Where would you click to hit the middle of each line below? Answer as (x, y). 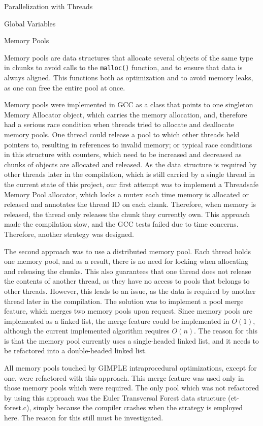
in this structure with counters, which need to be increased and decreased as (123, 154)
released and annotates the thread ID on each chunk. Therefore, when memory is (130, 204)
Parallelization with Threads (48, 6)
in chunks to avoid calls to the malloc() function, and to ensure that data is (123, 67)
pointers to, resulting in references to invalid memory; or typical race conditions (128, 144)
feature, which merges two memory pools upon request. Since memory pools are (128, 311)
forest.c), (18, 407)
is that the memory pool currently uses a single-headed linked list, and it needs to (131, 340)
